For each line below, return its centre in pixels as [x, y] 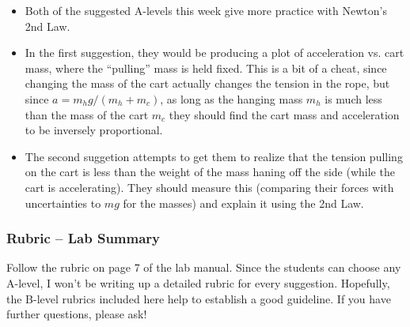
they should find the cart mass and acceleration [284, 114]
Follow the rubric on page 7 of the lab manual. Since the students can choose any [204, 267]
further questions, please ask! [77, 314]
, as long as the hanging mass [232, 98]
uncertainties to [63, 203]
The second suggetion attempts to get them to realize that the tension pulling [214, 156]
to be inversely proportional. [94, 130]
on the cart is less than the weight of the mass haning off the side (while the [210, 172]
